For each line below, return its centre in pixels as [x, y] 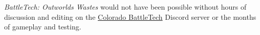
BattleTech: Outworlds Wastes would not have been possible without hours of [125, 7]
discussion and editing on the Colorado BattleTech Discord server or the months [130, 16]
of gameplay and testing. [43, 27]
